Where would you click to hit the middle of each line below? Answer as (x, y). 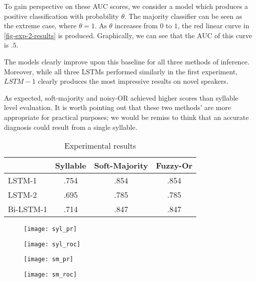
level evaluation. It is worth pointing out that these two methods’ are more (118, 107)
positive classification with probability (62, 16)
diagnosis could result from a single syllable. (71, 127)
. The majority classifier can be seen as (183, 16)
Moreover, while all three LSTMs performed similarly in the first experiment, (121, 71)
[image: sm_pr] (49, 259)
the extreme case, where (40, 26)
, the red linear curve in (213, 26)
